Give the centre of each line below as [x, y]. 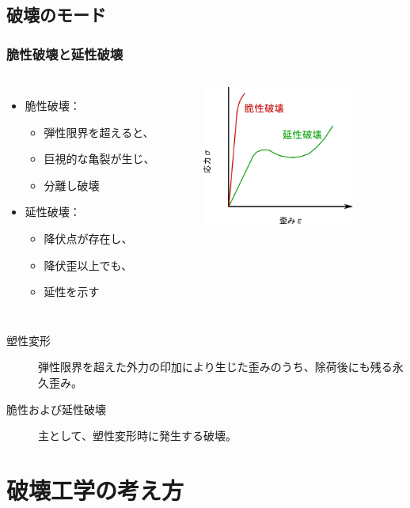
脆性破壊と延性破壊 [65, 53]
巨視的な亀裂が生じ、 [99, 159]
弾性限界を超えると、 [99, 132]
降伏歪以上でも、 [88, 265]
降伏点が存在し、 [88, 238]
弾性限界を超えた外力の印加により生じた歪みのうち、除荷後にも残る [215, 367]
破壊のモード [56, 15]
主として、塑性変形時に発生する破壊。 [137, 436]
